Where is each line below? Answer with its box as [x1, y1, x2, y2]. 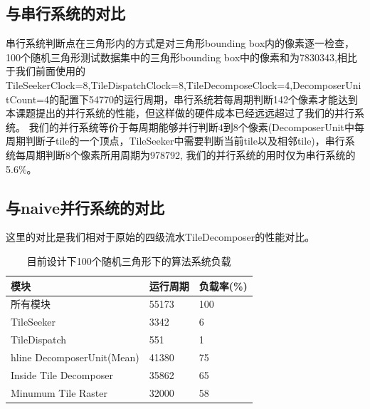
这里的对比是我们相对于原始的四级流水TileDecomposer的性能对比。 [6, 229, 315, 244]
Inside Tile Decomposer [11, 367, 113, 382]
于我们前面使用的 [6, 63, 85, 78]
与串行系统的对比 [6, 2, 125, 24]
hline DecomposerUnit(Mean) [11, 349, 139, 364]
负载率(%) [199, 278, 248, 293]
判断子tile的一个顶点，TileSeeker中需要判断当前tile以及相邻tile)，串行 [25, 133, 345, 148]
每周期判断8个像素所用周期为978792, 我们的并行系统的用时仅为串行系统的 [15, 147, 356, 162]
